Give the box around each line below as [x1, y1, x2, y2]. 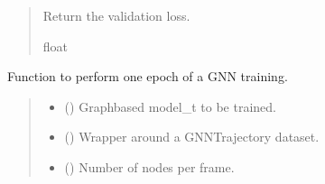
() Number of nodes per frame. [64, 157, 235, 176]
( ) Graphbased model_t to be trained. [64, 97, 276, 115]
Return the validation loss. [42, 6, 190, 24]
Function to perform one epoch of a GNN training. [7, 67, 288, 86]
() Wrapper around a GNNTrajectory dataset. [64, 127, 320, 146]
